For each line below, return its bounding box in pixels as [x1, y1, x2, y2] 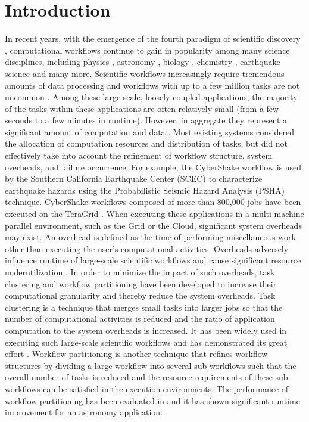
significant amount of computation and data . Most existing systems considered [5, 125, 294, 138]
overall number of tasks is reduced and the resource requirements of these [5, 371, 273, 383]
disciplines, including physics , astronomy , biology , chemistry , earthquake [5, 55, 280, 68]
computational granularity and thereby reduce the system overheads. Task [5, 289, 276, 302]
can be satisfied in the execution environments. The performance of [43, 382, 289, 395]
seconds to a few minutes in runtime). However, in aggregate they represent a [5, 114, 288, 126]
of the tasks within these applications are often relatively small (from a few [5, 102, 279, 114]
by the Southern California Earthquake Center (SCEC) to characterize [5, 172, 263, 185]
